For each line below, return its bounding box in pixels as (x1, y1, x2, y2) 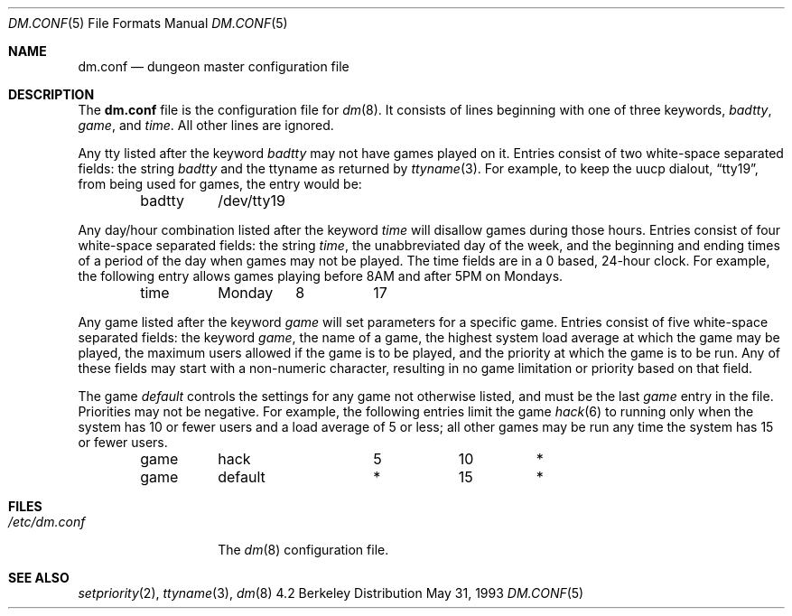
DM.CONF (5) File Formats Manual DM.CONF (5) (8, 15, 288, 31)
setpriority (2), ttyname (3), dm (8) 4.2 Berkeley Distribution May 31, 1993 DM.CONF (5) (78, 585, 584, 601)
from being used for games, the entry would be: (78, 176, 362, 191)
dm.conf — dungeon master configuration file (78, 59, 349, 74)
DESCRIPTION (8, 87, 95, 102)
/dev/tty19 (218, 191, 285, 210)
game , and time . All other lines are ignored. (78, 117, 334, 133)
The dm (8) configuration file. (218, 542, 389, 557)
